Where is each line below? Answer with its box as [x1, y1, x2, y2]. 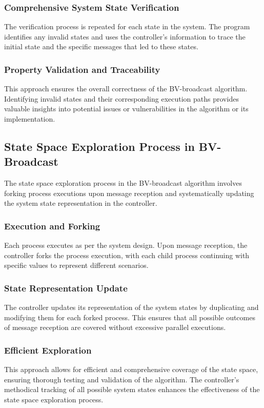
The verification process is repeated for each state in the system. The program [4, 21, 250, 32]
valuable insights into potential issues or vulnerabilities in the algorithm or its [4, 103, 249, 114]
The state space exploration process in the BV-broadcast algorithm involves [4, 178, 242, 188]
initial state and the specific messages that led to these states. [4, 41, 198, 52]
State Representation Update [4, 281, 128, 294]
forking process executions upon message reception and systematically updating [4, 187, 254, 198]
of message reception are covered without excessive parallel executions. [4, 322, 226, 333]
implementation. [4, 113, 55, 124]
